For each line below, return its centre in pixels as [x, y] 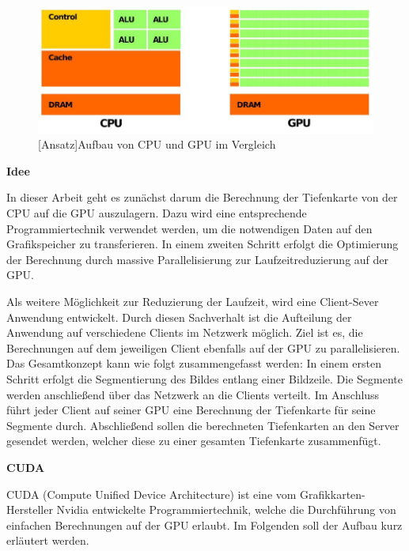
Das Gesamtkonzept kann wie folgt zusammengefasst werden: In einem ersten [194, 363]
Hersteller [30, 509]
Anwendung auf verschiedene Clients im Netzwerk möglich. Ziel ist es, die [185, 332]
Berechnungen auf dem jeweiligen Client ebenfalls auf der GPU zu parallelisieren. [203, 347]
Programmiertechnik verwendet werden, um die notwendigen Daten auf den [189, 228]
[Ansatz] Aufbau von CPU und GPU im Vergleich [157, 144]
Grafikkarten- [333, 494]
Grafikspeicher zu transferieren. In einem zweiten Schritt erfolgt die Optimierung [203, 244]
